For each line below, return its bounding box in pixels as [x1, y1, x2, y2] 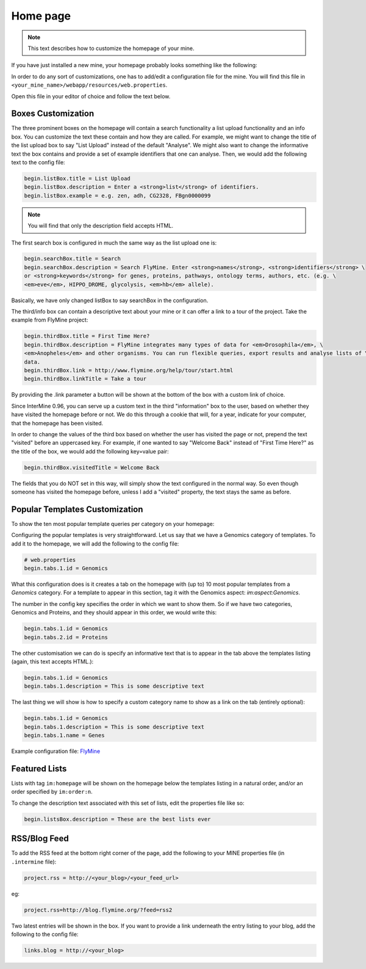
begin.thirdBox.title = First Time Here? [24, 333, 150, 340]
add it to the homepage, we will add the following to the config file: [11, 540, 179, 547]
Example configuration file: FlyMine [11, 747, 101, 755]
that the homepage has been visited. [11, 419, 104, 427]
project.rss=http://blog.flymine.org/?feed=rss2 [24, 906, 173, 913]
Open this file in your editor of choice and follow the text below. [11, 92, 171, 100]
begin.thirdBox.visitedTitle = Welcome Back [24, 464, 160, 471]
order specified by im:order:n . [11, 788, 93, 796]
